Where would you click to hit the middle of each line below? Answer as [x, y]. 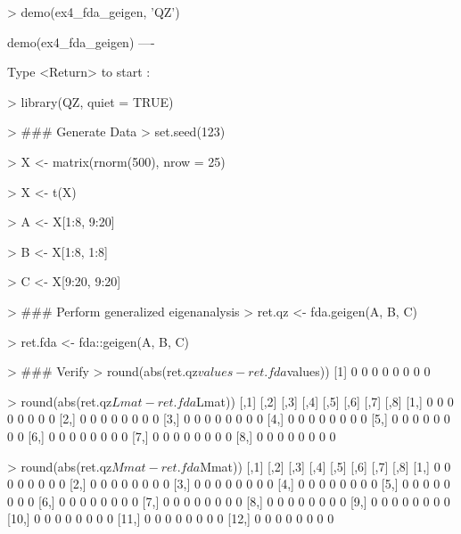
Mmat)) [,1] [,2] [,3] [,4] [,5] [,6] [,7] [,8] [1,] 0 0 [325, 466]
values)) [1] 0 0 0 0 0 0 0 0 [358, 371]
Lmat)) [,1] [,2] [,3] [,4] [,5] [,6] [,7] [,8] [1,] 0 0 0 [325, 401]
